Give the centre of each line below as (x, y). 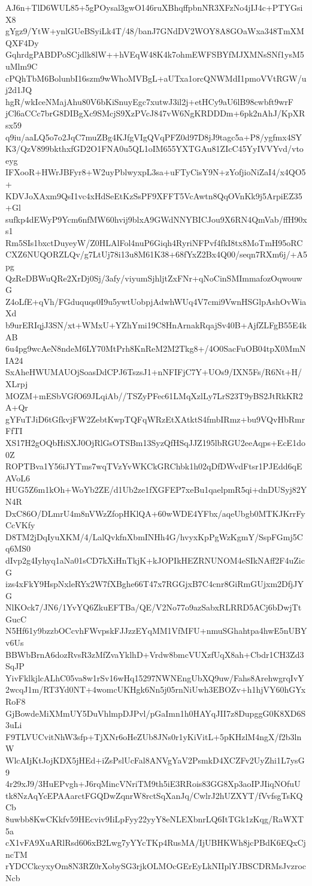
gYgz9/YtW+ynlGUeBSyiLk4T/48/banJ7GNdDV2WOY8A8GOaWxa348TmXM (155, 31)
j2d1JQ (19, 90)
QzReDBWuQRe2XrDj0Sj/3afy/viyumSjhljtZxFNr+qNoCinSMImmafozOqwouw (154, 278)
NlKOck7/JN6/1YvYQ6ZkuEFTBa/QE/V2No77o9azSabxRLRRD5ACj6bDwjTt (154, 607)
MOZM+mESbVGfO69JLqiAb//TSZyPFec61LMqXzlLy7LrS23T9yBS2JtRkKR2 (154, 395)
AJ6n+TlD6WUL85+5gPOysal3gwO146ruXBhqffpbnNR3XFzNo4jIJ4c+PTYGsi (154, 7)
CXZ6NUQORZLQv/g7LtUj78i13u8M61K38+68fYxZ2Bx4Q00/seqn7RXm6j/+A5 (156, 254)
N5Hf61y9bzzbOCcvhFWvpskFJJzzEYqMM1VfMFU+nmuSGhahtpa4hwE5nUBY (156, 631)
